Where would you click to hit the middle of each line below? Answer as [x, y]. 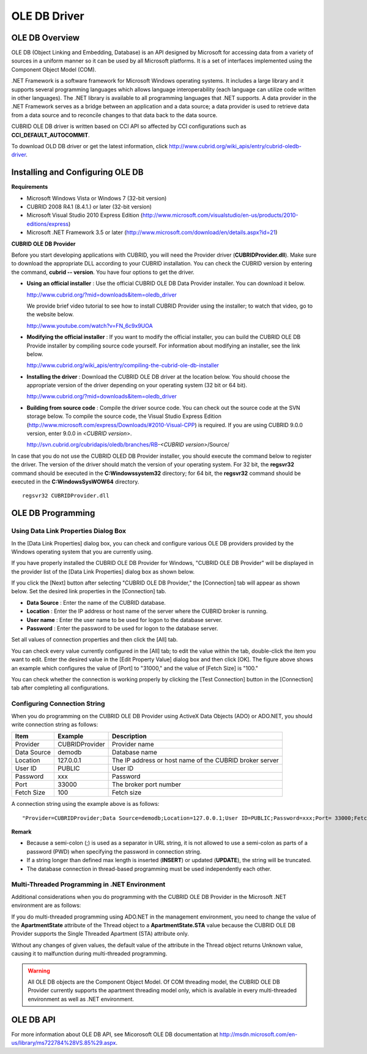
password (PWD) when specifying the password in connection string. [114, 851]
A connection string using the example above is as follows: [85, 804]
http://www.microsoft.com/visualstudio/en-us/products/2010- [220, 215]
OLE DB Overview [45, 38]
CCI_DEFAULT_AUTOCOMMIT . [50, 135]
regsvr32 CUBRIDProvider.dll [66, 496]
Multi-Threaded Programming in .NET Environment [88, 884]
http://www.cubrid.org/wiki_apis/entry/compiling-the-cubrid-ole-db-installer [123, 365]
